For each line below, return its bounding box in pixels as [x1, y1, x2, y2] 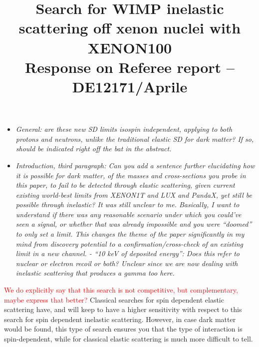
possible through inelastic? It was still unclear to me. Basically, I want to [15, 199, 240, 210]
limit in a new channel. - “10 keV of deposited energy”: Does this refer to [15, 248, 240, 259]
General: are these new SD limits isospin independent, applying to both [15, 124, 233, 134]
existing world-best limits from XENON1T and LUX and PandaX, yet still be [15, 189, 252, 200]
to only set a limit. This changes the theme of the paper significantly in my [15, 229, 245, 239]
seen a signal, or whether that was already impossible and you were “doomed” [15, 219, 252, 229]
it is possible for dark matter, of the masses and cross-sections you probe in [15, 170, 246, 180]
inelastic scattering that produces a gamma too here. [15, 268, 175, 278]
